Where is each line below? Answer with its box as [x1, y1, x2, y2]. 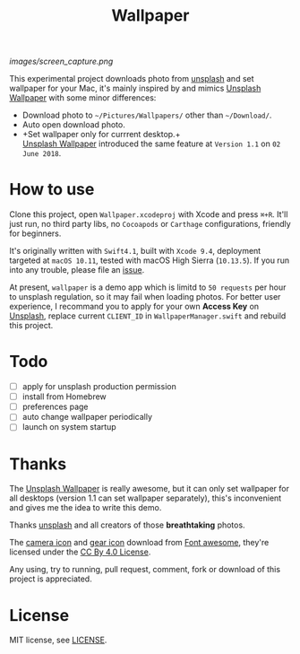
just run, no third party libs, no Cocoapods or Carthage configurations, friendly [9, 219, 291, 230]
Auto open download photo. [21, 119, 125, 130]
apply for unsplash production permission [21, 381, 176, 392]
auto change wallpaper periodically [21, 412, 153, 423]
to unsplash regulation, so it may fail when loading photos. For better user [9, 292, 281, 302]
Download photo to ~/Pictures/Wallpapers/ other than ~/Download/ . [21, 109, 272, 121]
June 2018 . [21, 148, 62, 159]
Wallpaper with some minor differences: [9, 92, 157, 103]
